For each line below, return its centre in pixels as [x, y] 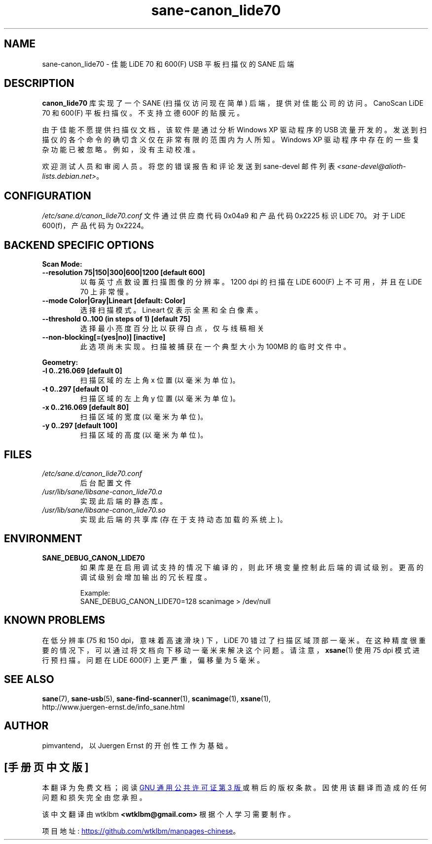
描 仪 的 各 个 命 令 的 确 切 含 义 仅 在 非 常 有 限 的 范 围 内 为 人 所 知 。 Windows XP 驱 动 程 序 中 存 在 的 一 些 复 [231, 140]
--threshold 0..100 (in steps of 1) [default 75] [116, 319]
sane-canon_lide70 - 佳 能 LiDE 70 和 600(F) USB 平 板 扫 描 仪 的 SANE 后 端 [168, 64]
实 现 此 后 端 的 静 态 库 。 [124, 501]
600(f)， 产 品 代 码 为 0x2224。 [95, 226]
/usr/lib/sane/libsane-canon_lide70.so [104, 510]
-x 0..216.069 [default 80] [85, 407]
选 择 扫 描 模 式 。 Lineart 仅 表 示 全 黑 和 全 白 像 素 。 [171, 310]
